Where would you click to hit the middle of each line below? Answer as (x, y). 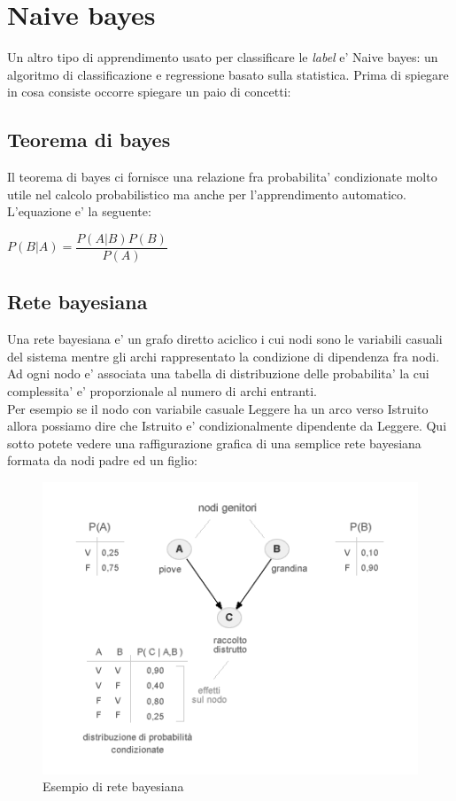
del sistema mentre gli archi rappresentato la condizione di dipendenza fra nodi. (224, 356)
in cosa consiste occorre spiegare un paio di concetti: (149, 92)
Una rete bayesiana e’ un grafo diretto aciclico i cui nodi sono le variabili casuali (225, 339)
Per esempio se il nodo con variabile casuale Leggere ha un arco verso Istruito (218, 408)
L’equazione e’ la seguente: (79, 211)
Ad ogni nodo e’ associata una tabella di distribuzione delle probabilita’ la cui (218, 373)
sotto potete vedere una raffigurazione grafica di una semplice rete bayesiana (214, 443)
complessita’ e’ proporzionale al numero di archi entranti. (162, 390)
